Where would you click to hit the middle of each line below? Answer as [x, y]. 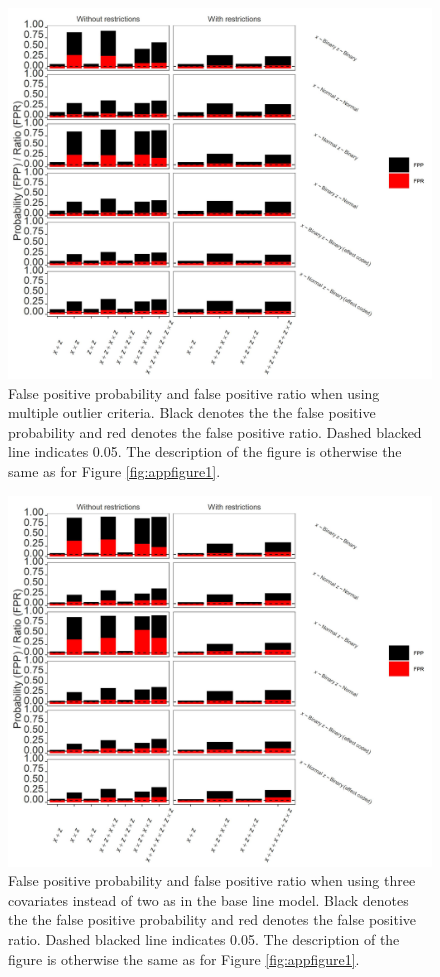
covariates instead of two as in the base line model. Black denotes [208, 899]
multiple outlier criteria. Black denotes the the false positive [192, 412]
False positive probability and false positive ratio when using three [212, 880]
